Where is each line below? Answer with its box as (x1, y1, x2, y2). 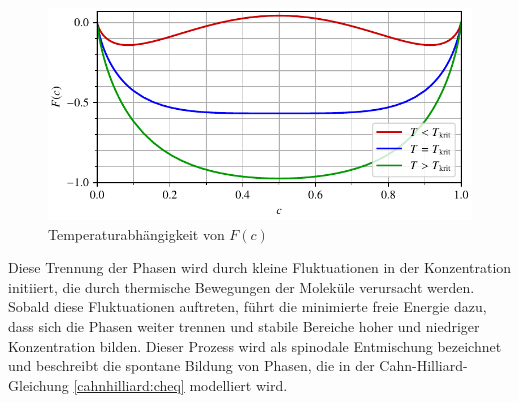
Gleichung (8, 374, 69, 395)
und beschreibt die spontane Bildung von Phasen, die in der (8, 355, 375, 376)
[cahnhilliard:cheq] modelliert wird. (73, 374, 288, 395)
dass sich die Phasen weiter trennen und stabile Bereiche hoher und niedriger (8, 315, 480, 336)
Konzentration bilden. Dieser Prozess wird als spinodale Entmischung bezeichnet (8, 335, 502, 356)
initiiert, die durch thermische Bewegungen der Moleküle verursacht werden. (8, 276, 475, 297)
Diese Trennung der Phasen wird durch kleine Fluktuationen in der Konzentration (8, 257, 512, 278)
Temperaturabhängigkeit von (48, 223, 225, 244)
